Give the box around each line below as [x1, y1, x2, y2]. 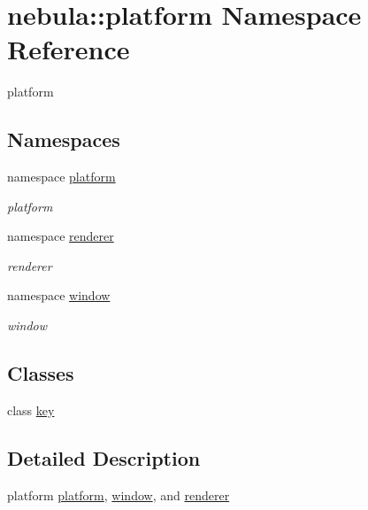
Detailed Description [7, 444, 201, 471]
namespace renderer [7, 227, 114, 245]
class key [7, 400, 55, 419]
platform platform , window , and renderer [7, 485, 230, 504]
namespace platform [7, 167, 116, 186]
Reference [7, 31, 130, 67]
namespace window [7, 286, 111, 305]
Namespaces [7, 126, 120, 153]
